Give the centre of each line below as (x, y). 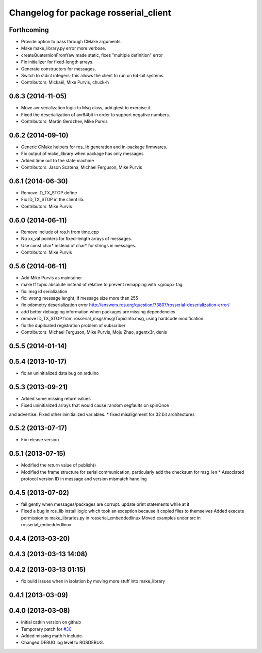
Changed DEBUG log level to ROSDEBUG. (63, 643)
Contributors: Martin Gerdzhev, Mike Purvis (64, 121)
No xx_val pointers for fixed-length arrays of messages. (77, 239)
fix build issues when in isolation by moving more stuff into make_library (93, 581)
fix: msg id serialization (44, 291)
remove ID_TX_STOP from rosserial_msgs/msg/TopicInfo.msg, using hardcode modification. (113, 319)
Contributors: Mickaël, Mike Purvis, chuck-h (65, 82)
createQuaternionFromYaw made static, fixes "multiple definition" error (92, 55)
